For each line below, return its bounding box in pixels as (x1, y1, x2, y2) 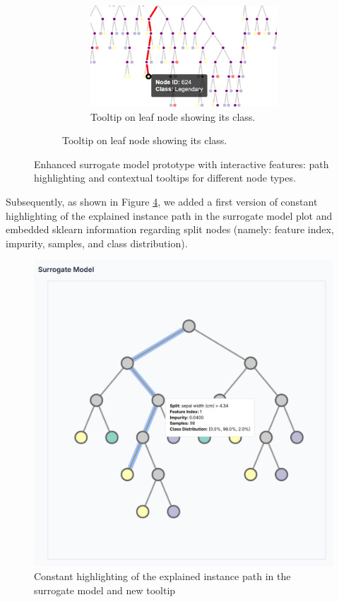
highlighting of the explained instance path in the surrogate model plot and (6, 208, 333, 223)
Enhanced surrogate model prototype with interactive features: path (34, 156, 329, 171)
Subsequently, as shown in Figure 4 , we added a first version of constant (6, 194, 318, 209)
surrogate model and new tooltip (34, 582, 176, 597)
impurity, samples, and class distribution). (6, 235, 188, 250)
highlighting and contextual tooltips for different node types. (34, 170, 296, 185)
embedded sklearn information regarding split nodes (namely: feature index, (6, 222, 334, 237)
